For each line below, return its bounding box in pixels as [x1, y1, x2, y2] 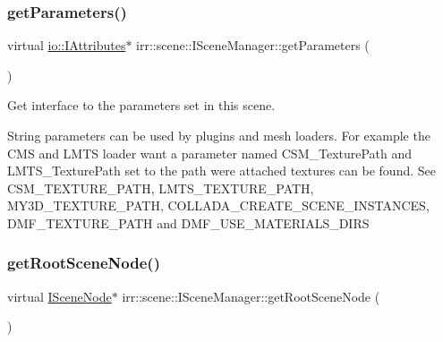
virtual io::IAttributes [7, 36, 126, 55]
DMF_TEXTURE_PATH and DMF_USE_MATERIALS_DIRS [7, 213, 370, 232]
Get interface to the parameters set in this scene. [7, 96, 276, 115]
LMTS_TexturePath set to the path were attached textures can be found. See [7, 161, 436, 180]
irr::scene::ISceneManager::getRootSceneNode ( [122, 286, 380, 305]
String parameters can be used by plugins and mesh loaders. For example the [7, 126, 430, 144]
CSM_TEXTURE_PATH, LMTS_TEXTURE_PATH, [7, 178, 314, 197]
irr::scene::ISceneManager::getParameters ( [136, 36, 370, 55]
